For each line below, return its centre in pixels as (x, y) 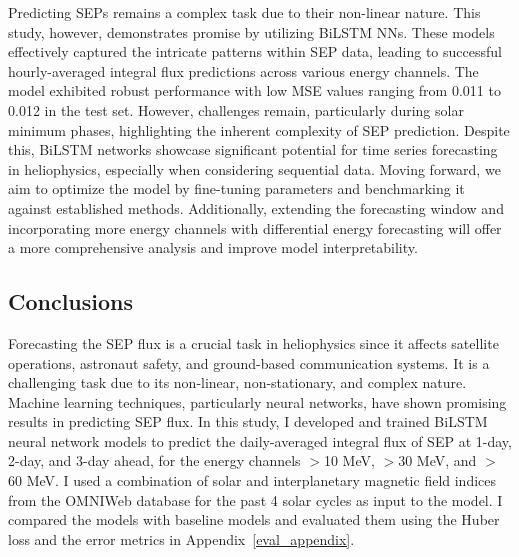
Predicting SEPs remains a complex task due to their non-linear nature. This (244, 12)
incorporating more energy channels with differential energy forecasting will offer (255, 227)
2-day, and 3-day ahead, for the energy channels (154, 460)
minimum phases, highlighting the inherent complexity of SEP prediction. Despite (259, 129)
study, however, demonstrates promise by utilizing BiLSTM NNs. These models (251, 31)
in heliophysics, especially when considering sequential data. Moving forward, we (254, 168)
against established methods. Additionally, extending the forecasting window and (256, 207)
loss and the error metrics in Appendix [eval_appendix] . (181, 538)
